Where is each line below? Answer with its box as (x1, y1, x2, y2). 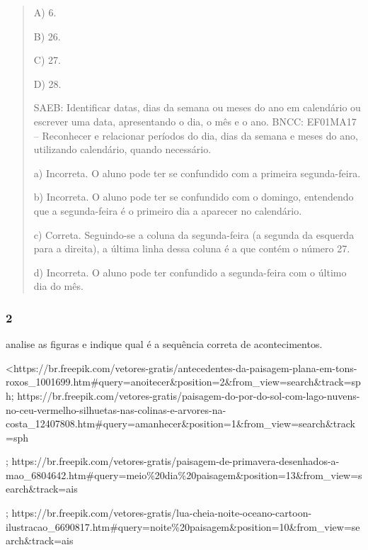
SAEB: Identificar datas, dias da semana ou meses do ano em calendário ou (33, 100, 361, 115)
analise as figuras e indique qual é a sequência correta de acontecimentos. (6, 337, 323, 352)
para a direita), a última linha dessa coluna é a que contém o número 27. (33, 241, 350, 256)
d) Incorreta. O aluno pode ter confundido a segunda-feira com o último (33, 264, 347, 279)
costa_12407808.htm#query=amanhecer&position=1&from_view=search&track (6, 416, 355, 431)
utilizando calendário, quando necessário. (33, 142, 212, 157)
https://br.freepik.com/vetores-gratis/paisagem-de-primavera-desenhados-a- (11, 454, 340, 468)
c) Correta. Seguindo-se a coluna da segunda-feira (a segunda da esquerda (33, 227, 355, 242)
